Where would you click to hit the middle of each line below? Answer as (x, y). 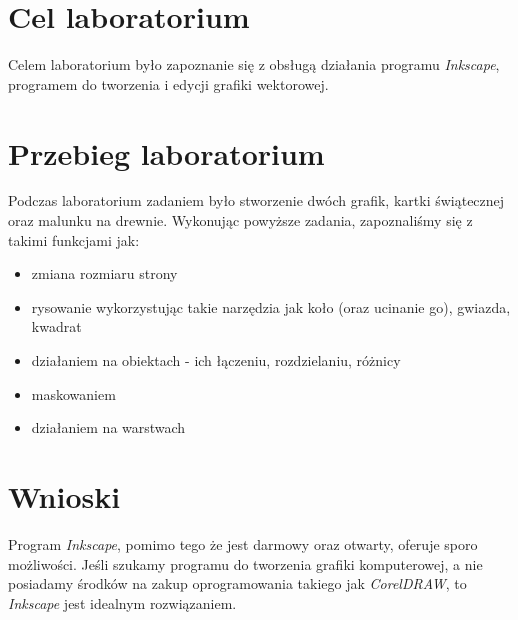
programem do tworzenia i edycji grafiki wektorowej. (168, 83)
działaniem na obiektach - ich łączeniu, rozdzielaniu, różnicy (216, 360)
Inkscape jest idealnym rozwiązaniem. (122, 602)
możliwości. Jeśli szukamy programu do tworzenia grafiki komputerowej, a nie (245, 563)
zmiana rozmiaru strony (104, 273)
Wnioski (64, 495)
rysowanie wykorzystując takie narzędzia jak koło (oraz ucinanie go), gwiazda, (271, 306)
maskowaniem (73, 393)
